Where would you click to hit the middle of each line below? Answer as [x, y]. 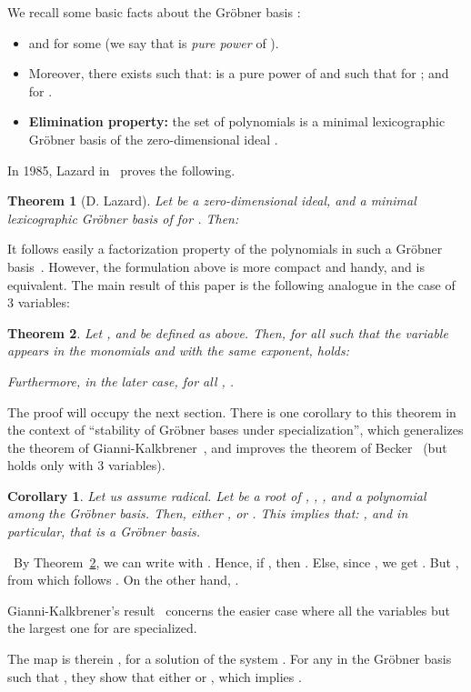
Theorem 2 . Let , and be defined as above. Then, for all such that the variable [228, 332]
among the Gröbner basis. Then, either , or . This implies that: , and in [208, 513]
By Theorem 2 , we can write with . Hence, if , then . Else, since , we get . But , [236, 562]
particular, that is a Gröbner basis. [104, 532]
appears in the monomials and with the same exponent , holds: [178, 351]
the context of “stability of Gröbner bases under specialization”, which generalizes [235, 430]
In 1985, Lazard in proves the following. [121, 170]
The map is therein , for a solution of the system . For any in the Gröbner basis [230, 659]
